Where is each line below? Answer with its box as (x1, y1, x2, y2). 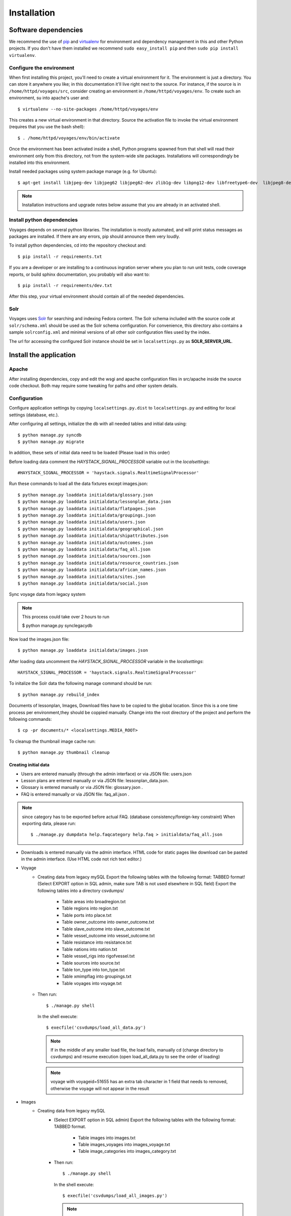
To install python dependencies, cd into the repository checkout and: (9, 242, 146, 248)
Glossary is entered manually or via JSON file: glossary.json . (21, 785, 143, 790)
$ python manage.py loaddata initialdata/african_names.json (17, 567, 166, 572)
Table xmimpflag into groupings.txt (62, 973, 132, 980)
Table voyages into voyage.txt (62, 980, 122, 986)
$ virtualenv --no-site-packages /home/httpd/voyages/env (17, 106, 159, 112)
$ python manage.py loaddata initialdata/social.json (17, 580, 148, 586)
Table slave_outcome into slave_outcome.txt (62, 926, 150, 931)
